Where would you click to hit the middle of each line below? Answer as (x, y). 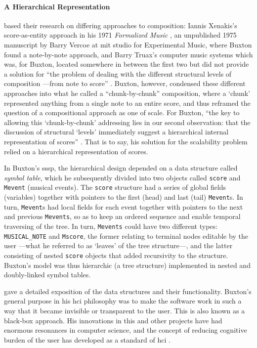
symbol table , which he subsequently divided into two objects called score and (122, 177)
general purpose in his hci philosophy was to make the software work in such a (123, 301)
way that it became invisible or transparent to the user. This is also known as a (125, 310)
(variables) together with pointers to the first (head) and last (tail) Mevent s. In (124, 197)
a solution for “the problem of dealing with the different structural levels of (118, 73)
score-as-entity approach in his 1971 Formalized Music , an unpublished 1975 (120, 35)
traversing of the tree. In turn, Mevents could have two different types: (111, 226)
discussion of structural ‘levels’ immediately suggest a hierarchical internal (116, 132)
